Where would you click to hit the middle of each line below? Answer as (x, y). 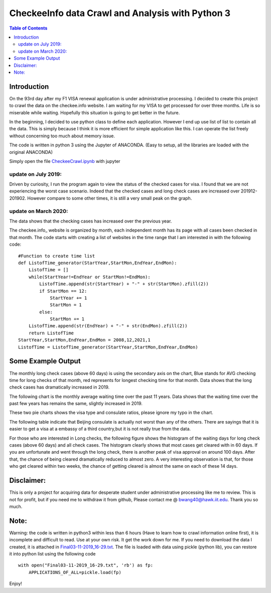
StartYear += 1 (69, 298)
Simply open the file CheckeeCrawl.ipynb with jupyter (65, 161)
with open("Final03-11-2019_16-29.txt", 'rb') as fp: (86, 565)
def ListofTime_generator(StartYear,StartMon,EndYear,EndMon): (98, 263)
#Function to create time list (57, 256)
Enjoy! (16, 583)
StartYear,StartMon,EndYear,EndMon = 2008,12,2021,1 (84, 340)
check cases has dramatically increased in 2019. (59, 387)
